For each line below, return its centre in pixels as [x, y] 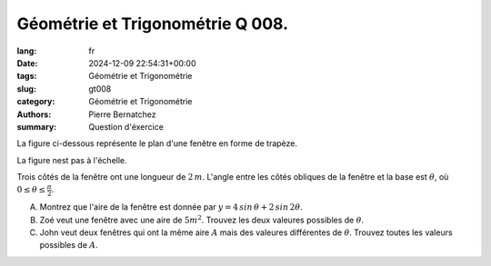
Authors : [34, 114]
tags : [27, 76]
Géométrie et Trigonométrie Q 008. [153, 24]
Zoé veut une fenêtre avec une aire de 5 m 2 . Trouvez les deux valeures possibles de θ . [201, 219]
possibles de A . [69, 245]
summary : [37, 126]
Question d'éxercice [126, 126]
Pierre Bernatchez [122, 114]
